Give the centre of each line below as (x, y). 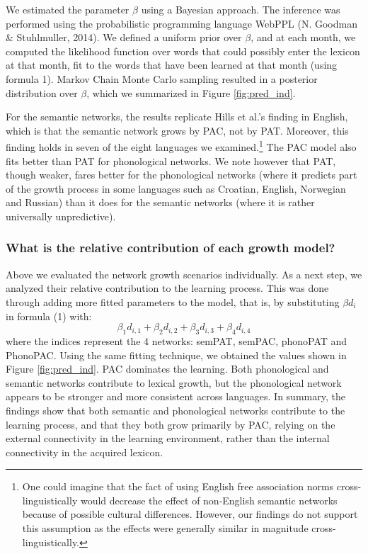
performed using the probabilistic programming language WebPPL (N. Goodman (182, 23)
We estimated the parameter (68, 9)
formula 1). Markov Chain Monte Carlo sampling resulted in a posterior (162, 78)
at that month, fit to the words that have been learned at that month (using (172, 65)
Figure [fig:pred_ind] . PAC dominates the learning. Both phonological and (167, 369)
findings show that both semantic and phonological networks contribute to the (176, 410)
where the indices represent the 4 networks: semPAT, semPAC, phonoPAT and (177, 340)
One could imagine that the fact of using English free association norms (178, 486)
